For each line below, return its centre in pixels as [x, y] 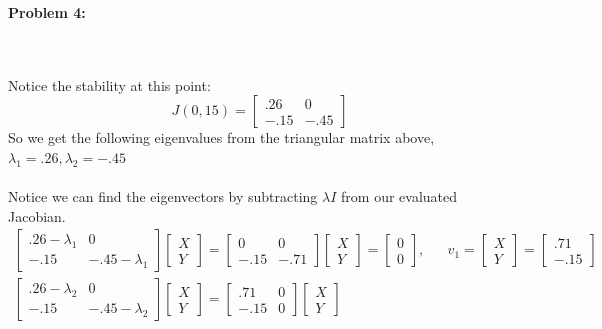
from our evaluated [399, 196]
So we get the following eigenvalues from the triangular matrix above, [221, 137]
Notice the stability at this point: [109, 84]
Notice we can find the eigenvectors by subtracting [163, 196]
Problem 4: [47, 12]
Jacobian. [37, 215]
